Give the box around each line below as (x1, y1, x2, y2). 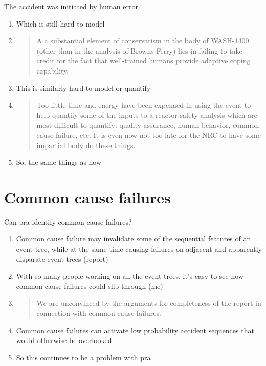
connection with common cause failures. (36, 308, 161, 318)
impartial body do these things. (36, 139, 136, 150)
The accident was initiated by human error (4, 1, 138, 11)
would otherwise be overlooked (16, 335, 112, 346)
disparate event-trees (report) (16, 253, 108, 264)
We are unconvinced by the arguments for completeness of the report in (36, 298, 261, 308)
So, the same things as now (16, 157, 102, 167)
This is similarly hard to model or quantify (16, 82, 151, 93)
